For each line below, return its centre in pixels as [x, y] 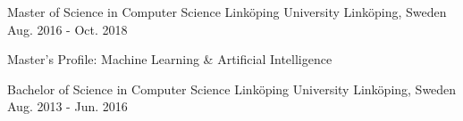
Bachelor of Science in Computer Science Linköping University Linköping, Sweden [232, 89]
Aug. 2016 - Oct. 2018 [67, 29]
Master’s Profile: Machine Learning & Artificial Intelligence [170, 59]
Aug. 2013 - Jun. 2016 [67, 106]
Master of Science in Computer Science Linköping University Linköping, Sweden [227, 12]
